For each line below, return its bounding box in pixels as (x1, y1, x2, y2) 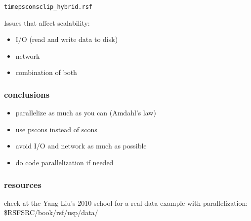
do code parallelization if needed (15, 157, 114, 168)
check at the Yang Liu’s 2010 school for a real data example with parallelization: (4, 197, 248, 208)
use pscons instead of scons (15, 124, 97, 134)
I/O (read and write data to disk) (15, 34, 118, 44)
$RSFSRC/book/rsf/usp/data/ (4, 207, 98, 218)
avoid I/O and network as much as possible (15, 141, 147, 151)
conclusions (4, 88, 50, 100)
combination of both (15, 67, 77, 77)
